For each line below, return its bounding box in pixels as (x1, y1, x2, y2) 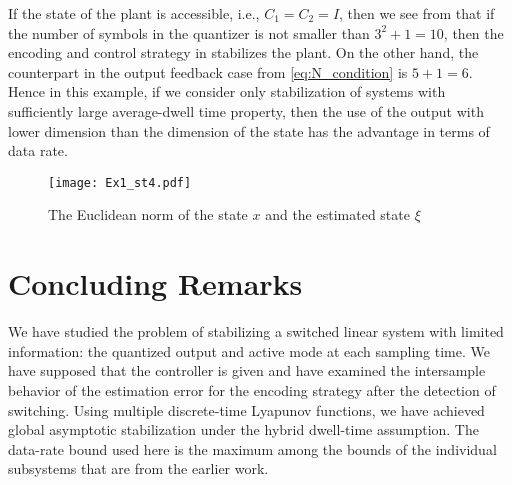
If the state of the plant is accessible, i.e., (8, 3, 260, 23)
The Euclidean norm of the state (48, 204, 248, 225)
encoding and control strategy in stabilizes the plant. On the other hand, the (8, 42, 479, 63)
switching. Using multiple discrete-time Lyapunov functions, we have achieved (8, 399, 485, 420)
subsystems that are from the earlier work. (8, 458, 269, 479)
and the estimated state (265, 204, 410, 225)
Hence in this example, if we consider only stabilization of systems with (8, 81, 446, 102)
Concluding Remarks (8, 263, 303, 304)
